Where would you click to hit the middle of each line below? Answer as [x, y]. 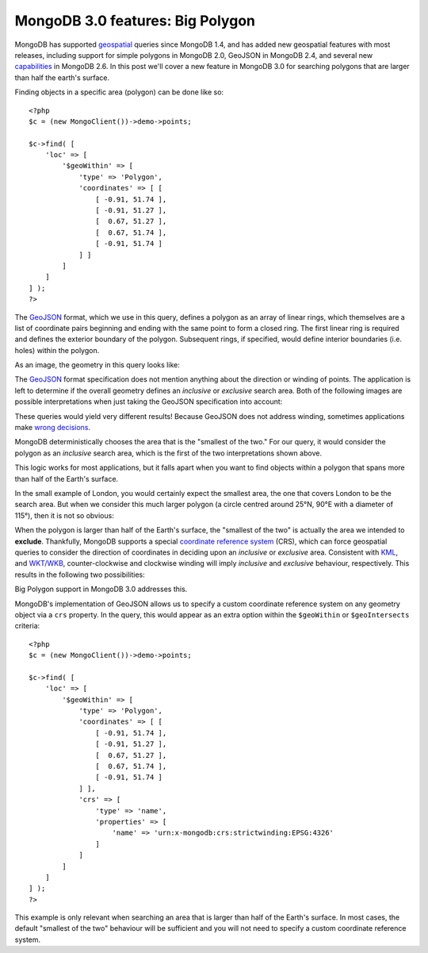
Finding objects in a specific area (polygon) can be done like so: [119, 92]
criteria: [27, 626]
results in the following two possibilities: [80, 574]
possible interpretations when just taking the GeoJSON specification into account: [149, 402]
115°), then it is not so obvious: [64, 515]
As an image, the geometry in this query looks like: [97, 365]
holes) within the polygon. [57, 350]
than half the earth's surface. [62, 77]
